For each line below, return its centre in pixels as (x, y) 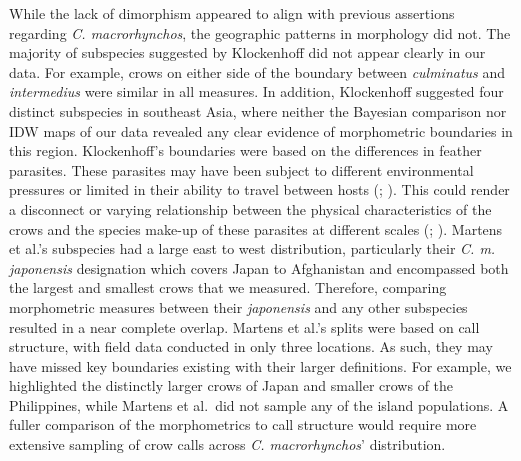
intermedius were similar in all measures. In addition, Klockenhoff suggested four (256, 91)
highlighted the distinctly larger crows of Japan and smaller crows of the (231, 385)
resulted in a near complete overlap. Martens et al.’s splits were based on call (244, 326)
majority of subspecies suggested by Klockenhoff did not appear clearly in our (247, 52)
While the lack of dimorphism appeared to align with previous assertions (232, 13)
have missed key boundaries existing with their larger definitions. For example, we (260, 365)
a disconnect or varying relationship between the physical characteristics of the (250, 208)
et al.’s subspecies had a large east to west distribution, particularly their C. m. (252, 248)
